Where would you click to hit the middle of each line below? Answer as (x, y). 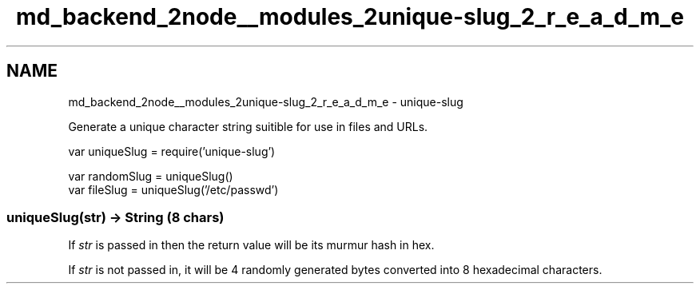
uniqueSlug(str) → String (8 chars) (115, 217)
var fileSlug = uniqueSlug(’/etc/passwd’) (173, 189)
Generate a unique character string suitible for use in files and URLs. (248, 126)
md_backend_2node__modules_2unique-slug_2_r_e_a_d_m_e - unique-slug (266, 101)
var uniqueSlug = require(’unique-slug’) (172, 151)
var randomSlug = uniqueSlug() (151, 176)
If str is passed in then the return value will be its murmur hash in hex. (251, 245)
